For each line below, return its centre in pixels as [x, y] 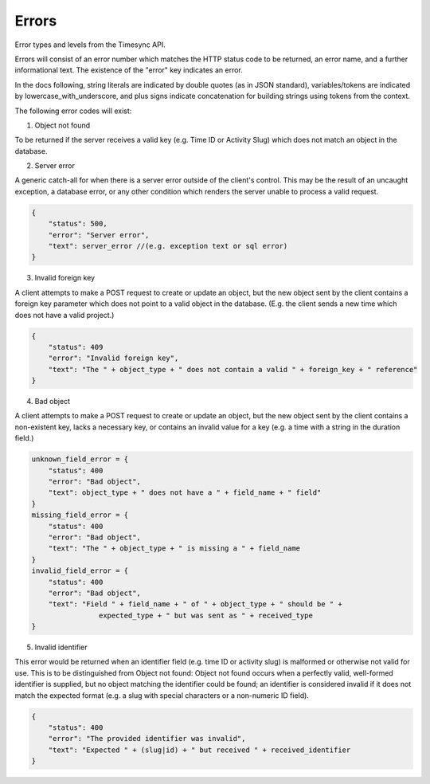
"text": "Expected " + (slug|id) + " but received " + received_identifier [199, 750]
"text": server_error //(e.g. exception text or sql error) [168, 246]
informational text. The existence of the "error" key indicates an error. [129, 70]
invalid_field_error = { [80, 571]
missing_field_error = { [80, 515]
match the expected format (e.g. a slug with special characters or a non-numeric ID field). [162, 695]
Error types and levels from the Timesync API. [90, 45]
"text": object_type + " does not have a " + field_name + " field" [185, 493]
